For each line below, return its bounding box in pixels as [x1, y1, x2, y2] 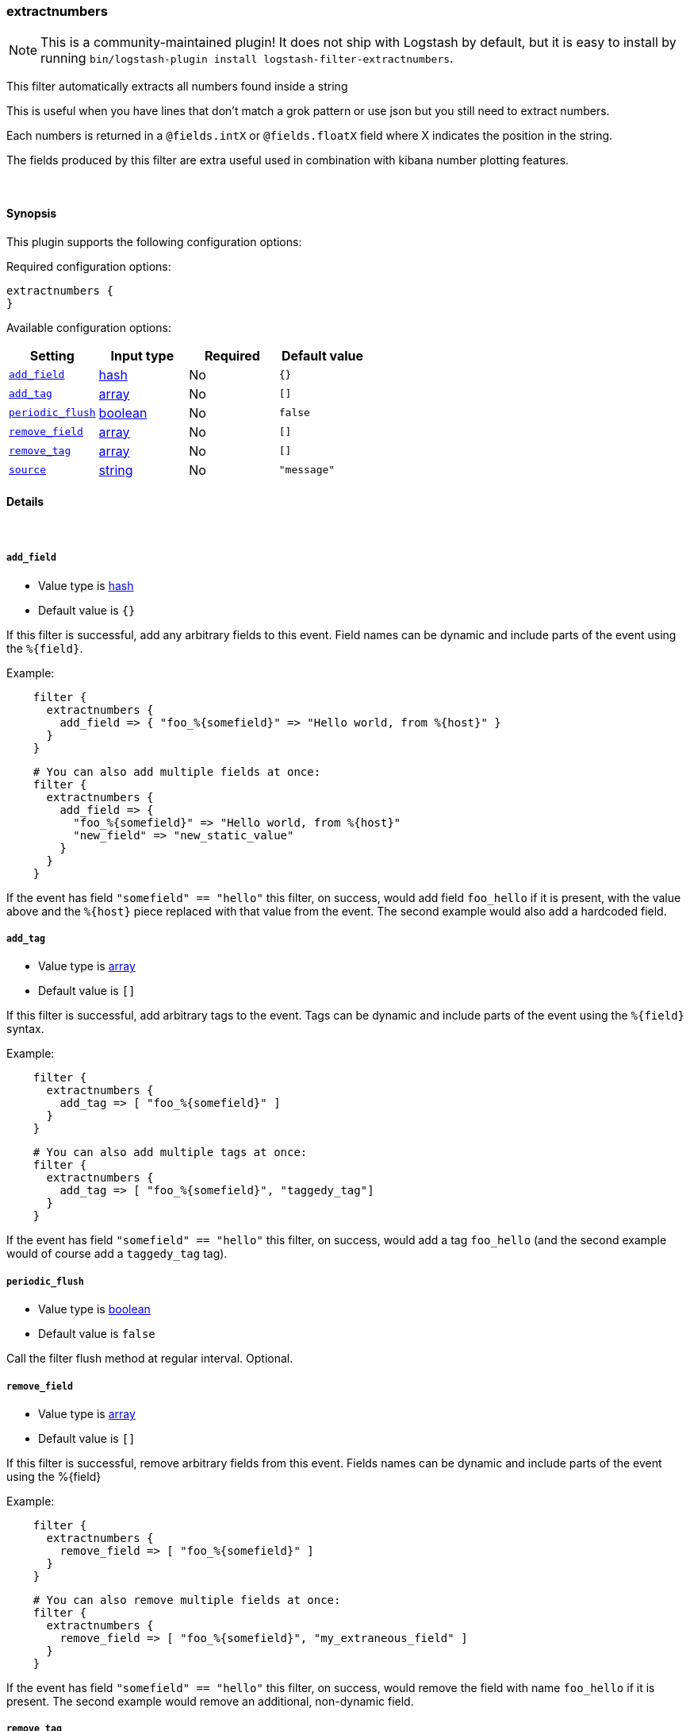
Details [6, 495, 44, 509]
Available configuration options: [6, 320, 171, 334]
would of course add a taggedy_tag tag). [6, 1247, 228, 1261]
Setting [29, 347, 75, 364]
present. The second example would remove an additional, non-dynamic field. [6, 1694, 414, 1708]
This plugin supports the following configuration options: [6, 234, 302, 249]
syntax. [6, 1022, 44, 1036]
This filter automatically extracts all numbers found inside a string [6, 79, 348, 94]
